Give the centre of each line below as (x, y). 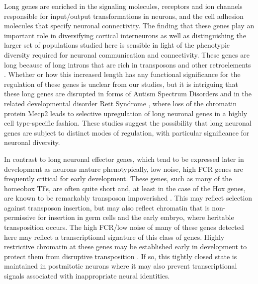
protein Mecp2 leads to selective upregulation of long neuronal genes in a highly (126, 113)
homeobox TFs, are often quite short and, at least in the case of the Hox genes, (125, 188)
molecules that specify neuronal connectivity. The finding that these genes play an (129, 26)
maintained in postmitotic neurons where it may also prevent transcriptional (121, 266)
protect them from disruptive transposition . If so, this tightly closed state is (121, 256)
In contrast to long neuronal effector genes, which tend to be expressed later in (124, 159)
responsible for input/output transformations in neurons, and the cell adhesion (124, 16)
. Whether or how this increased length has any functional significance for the (122, 74)
